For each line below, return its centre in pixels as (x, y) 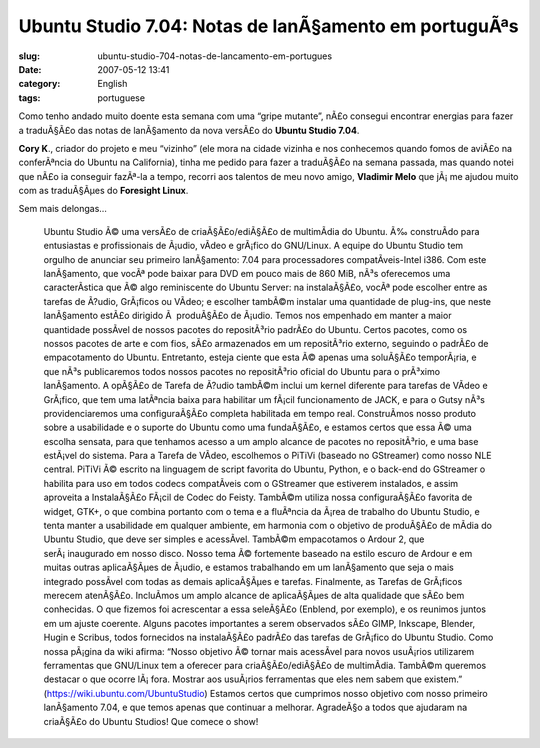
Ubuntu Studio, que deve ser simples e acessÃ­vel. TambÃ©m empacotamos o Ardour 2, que (234, 539)
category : (39, 84)
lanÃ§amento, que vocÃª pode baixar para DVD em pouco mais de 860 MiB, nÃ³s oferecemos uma (247, 274)
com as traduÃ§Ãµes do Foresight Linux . (103, 191)
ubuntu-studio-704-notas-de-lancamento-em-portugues (215, 56)
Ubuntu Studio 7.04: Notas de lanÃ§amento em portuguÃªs (268, 26)
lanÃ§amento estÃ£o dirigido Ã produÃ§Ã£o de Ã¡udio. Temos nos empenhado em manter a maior (247, 316)
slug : (29, 56)
